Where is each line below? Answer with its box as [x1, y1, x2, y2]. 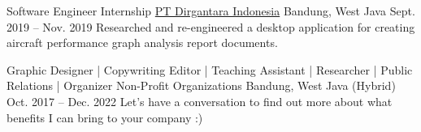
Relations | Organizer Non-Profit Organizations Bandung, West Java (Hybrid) [7, 77, 396, 94]
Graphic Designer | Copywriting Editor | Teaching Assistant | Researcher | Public [7, 61, 413, 78]
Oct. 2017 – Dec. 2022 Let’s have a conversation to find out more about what [7, 92, 393, 109]
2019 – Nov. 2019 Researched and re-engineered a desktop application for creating [7, 18, 415, 35]
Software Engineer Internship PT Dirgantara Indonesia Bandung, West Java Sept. [7, 2, 415, 19]
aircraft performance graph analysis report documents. [7, 34, 278, 51]
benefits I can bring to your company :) [7, 109, 203, 126]
